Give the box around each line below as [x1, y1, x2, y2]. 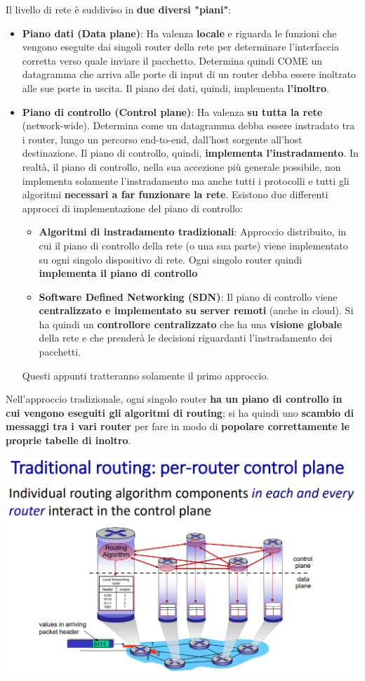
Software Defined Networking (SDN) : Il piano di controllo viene [39, 289, 338, 304]
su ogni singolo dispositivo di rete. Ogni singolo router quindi [39, 252, 303, 266]
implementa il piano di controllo [39, 266, 198, 280]
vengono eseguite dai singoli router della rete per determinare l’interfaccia [22, 39, 339, 54]
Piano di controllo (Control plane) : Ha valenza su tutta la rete [22, 104, 323, 119]
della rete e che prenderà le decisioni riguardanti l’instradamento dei [39, 330, 333, 345]
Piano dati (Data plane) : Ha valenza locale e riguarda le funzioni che [22, 25, 337, 40]
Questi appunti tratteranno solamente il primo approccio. [22, 368, 270, 382]
